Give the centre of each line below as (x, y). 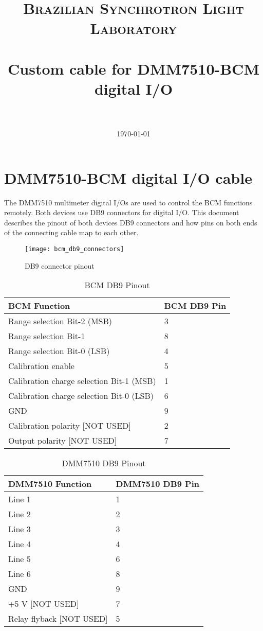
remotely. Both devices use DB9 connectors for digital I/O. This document (122, 212)
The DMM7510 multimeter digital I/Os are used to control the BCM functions (128, 202)
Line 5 (20, 559)
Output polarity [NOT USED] (63, 441)
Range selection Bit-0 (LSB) (59, 351)
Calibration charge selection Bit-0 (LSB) (81, 396)
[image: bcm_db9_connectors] (74, 249)
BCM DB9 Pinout (117, 285)
